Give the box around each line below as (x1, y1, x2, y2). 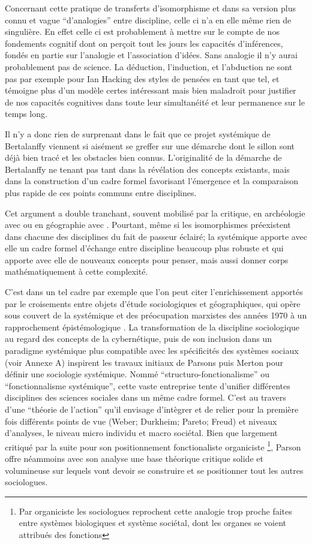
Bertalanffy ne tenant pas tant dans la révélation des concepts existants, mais (5, 163, 290, 175)
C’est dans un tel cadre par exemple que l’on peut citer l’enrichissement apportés (5, 285, 303, 298)
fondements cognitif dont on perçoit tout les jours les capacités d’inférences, (5, 37, 283, 49)
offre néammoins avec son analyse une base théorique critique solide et (5, 452, 263, 465)
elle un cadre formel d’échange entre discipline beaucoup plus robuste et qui (5, 242, 284, 254)
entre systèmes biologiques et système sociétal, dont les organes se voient (19, 516, 287, 529)
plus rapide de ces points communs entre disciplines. (5, 186, 197, 199)
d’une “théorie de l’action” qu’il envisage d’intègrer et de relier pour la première (5, 403, 299, 415)
